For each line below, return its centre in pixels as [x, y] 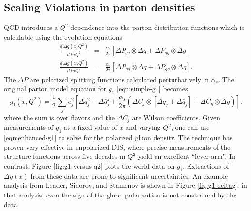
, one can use [190, 127]
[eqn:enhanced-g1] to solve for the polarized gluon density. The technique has [118, 137]
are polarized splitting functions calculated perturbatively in [120, 79]
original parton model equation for [55, 89]
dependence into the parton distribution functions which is [157, 27]
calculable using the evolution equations [63, 36]
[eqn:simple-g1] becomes [152, 89]
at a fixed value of [90, 127]
